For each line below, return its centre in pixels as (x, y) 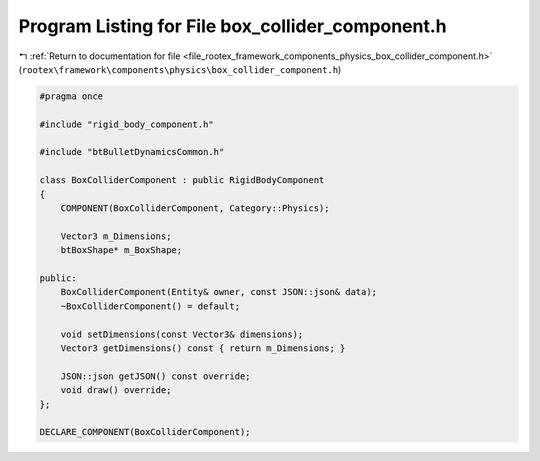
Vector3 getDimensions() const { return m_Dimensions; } (203, 348)
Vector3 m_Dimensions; (116, 236)
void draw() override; (116, 390)
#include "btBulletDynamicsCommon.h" (132, 152)
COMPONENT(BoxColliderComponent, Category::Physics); (195, 208)
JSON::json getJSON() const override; (155, 376)
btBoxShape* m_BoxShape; (121, 250)
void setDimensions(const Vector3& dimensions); (182, 334)
